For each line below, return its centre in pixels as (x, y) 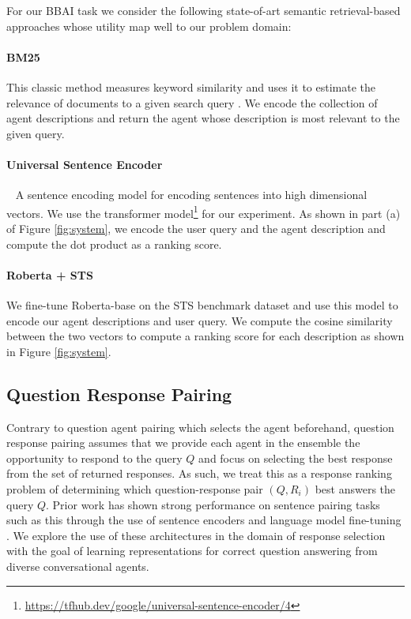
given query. (36, 133)
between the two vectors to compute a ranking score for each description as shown (205, 336)
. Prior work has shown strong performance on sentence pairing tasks (213, 504)
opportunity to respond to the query (94, 458)
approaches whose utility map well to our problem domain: (149, 26)
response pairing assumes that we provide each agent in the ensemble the (183, 443)
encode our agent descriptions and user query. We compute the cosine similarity (200, 320)
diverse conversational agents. (78, 566)
